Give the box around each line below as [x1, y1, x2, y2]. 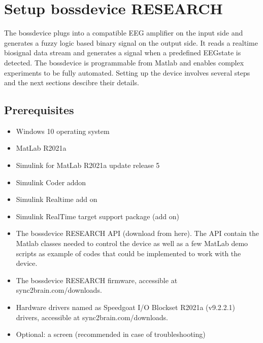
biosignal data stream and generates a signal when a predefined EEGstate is [4, 47, 241, 58]
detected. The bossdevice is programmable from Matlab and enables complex [4, 57, 244, 67]
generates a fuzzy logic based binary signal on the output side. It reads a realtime [4, 37, 258, 48]
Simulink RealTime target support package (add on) [16, 211, 179, 221]
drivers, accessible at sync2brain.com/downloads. [16, 312, 168, 322]
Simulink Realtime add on [16, 194, 97, 204]
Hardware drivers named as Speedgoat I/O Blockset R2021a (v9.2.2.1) [16, 302, 236, 313]
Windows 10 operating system [16, 125, 110, 136]
